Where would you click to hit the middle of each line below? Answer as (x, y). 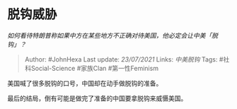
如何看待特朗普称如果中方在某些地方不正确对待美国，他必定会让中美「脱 (112, 35)
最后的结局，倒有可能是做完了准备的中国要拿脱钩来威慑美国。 (97, 98)
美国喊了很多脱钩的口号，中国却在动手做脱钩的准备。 (85, 83)
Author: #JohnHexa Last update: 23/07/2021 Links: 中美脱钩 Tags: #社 (127, 59)
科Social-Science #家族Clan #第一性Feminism (92, 68)
